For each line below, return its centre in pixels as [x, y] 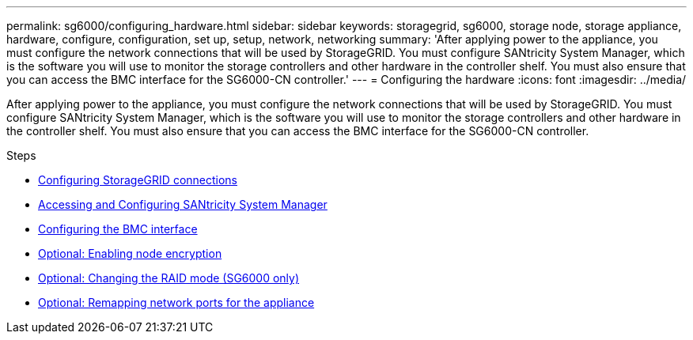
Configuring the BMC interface [118, 229]
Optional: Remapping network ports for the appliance [176, 302]
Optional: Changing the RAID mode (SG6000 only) [169, 278]
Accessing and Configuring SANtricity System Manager [183, 204]
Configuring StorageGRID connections [138, 180]
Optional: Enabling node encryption [130, 253]
